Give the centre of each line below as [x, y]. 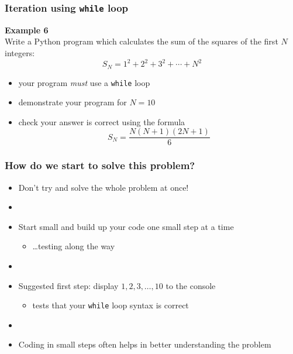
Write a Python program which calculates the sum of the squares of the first [142, 41]
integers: [20, 52]
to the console [191, 285]
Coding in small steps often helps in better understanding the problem [145, 344]
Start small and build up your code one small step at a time [126, 226]
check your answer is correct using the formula [102, 121]
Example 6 [27, 30]
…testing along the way [74, 246]
